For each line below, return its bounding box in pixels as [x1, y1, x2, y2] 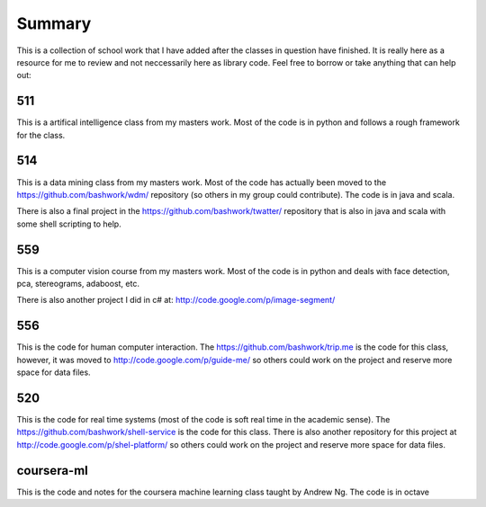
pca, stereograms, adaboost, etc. [16, 279, 139, 289]
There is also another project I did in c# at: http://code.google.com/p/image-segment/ [16, 295, 336, 306]
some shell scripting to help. [16, 218, 121, 229]
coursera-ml [16, 463, 89, 478]
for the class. [16, 129, 66, 140]
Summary [16, 13, 92, 33]
